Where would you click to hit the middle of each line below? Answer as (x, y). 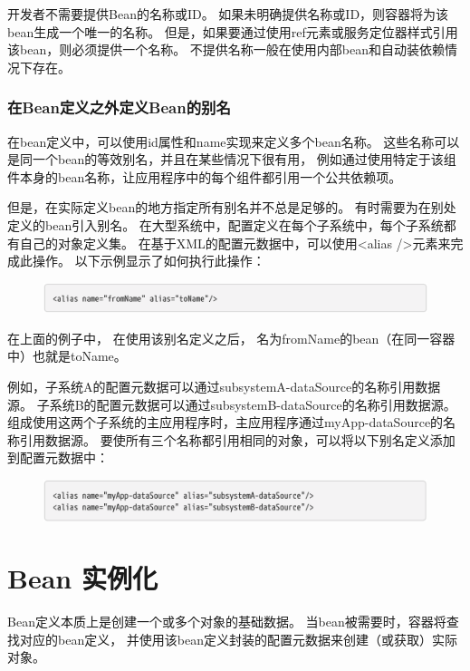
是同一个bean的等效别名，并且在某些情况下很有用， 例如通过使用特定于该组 (232, 159)
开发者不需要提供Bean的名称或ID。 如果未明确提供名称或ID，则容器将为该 (228, 14)
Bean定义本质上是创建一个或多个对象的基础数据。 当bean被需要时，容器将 (227, 622)
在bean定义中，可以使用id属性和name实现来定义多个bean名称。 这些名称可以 (234, 141)
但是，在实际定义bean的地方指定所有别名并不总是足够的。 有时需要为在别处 (232, 207)
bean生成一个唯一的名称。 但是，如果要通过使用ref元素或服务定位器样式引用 (233, 31)
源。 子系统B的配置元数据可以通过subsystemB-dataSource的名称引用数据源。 (232, 404)
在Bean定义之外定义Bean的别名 (119, 107)
